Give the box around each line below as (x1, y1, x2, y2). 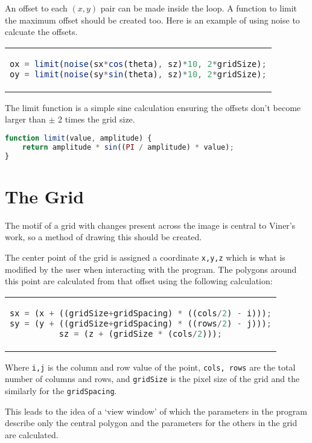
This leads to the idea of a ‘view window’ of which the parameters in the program (5, 404, 307, 417)
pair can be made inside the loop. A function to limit (100, 2, 298, 14)
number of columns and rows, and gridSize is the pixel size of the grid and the (5, 372, 300, 385)
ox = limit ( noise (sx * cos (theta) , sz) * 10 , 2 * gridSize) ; (10, 59, 267, 69)
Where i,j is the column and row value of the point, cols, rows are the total (5, 360, 296, 373)
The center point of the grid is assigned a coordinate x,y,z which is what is (5, 250, 285, 263)
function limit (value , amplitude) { (5, 133, 152, 142)
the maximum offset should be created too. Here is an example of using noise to (5, 13, 300, 26)
